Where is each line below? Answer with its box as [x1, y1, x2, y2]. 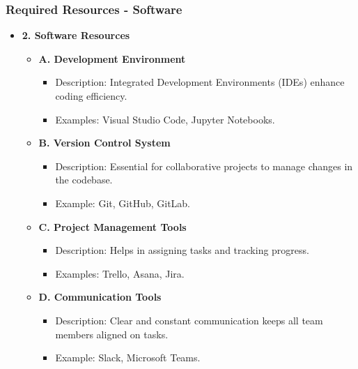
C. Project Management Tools [38, 219, 187, 234]
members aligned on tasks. [55, 326, 169, 341]
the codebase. [55, 172, 113, 187]
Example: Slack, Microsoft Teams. [55, 350, 201, 365]
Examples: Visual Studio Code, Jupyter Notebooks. [55, 112, 275, 126]
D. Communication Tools [38, 289, 162, 304]
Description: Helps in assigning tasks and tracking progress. [55, 243, 309, 257]
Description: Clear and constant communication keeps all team [55, 312, 323, 327]
